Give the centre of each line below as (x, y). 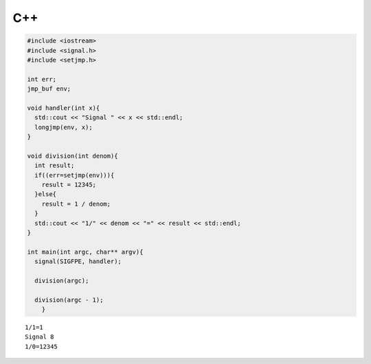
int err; (42, 79)
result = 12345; (69, 185)
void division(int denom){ (72, 156)
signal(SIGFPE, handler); (78, 262)
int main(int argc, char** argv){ (85, 252)
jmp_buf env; (49, 89)
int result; (55, 166)
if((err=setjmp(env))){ (75, 175)
